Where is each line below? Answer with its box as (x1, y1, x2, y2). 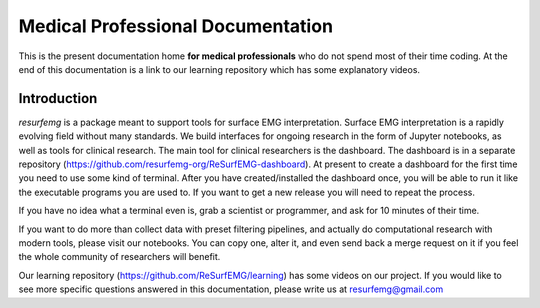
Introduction (18, 90, 98, 107)
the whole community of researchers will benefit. (18, 251, 221, 263)
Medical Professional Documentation (18, 15, 334, 37)
